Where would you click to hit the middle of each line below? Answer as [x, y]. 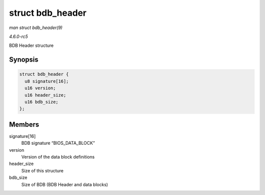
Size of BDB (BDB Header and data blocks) [65, 184]
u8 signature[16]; [47, 81]
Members [24, 124]
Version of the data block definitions [58, 157]
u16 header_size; [45, 95]
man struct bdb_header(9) [36, 28]
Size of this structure [42, 170]
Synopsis [24, 60]
